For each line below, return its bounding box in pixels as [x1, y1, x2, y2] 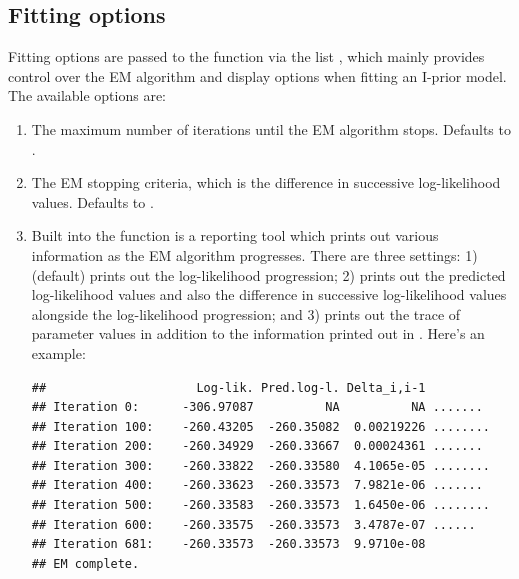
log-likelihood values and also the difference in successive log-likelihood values [31, 284, 507, 305]
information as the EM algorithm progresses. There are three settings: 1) [31, 244, 478, 265]
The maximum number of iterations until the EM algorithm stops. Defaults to [31, 118, 511, 139]
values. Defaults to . [31, 191, 154, 212]
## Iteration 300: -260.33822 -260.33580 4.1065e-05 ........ [31, 458, 490, 473]
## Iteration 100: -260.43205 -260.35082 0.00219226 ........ [31, 419, 490, 434]
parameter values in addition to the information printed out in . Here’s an [31, 323, 485, 344]
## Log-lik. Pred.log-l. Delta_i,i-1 [31, 380, 426, 395]
